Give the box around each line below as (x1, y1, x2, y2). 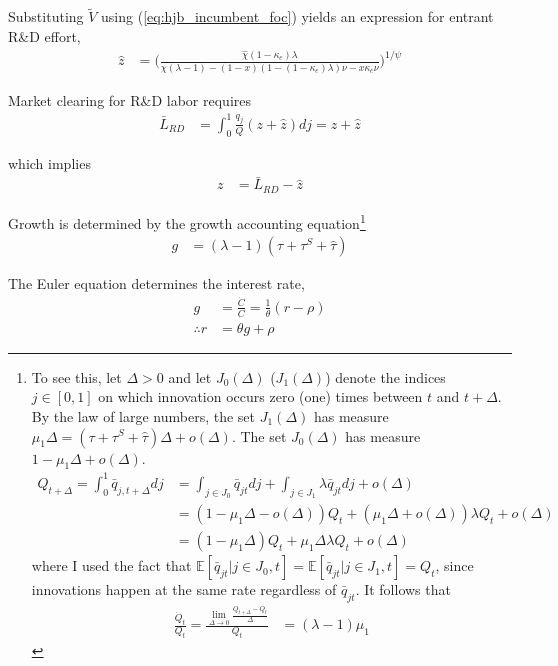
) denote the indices (325, 366, 446, 387)
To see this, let (31, 366, 122, 387)
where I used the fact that (31, 555, 192, 576)
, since (435, 555, 474, 576)
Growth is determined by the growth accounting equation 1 (8, 209, 366, 233)
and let (168, 366, 212, 387)
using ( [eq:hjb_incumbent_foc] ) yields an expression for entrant (101, 6, 494, 27)
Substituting (8, 6, 84, 27)
